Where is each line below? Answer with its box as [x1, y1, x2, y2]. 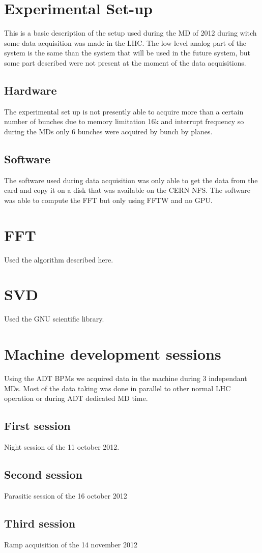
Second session [4, 467, 83, 482]
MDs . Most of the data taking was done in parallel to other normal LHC [4, 383, 231, 393]
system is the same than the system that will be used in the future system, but [4, 47, 251, 58]
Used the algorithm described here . [4, 254, 113, 265]
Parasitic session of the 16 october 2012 [4, 490, 127, 501]
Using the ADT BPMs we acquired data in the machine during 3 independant [4, 373, 247, 384]
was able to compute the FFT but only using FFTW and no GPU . [4, 194, 213, 205]
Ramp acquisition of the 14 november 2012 [4, 539, 138, 549]
